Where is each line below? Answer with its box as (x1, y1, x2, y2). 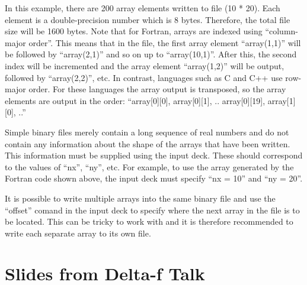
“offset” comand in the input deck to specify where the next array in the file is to (5, 203, 300, 216)
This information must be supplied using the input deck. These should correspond (5, 149, 303, 161)
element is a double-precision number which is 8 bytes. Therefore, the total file (5, 13, 290, 25)
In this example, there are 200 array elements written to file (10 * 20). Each (5, 2, 280, 14)
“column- (265, 25, 299, 37)
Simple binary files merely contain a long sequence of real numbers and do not (5, 125, 289, 138)
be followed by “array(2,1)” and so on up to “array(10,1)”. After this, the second (5, 48, 297, 60)
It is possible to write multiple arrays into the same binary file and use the (5, 192, 276, 204)
